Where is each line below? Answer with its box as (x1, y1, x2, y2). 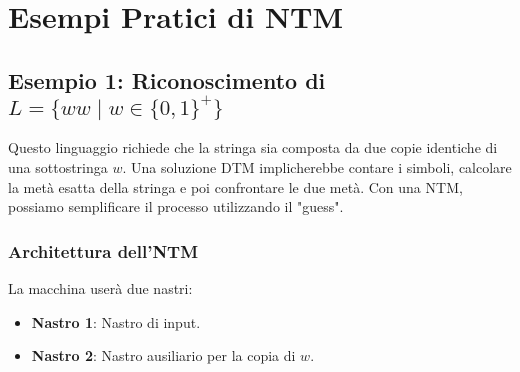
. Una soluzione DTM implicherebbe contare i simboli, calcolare (122, 156, 512, 177)
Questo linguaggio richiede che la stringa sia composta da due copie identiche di (8, 137, 498, 158)
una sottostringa (8, 156, 108, 177)
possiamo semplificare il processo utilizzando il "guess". (8, 196, 344, 217)
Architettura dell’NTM (8, 238, 199, 263)
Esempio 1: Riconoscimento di (8, 64, 326, 95)
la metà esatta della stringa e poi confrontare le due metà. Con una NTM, (8, 176, 463, 197)
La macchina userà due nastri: (8, 277, 193, 298)
